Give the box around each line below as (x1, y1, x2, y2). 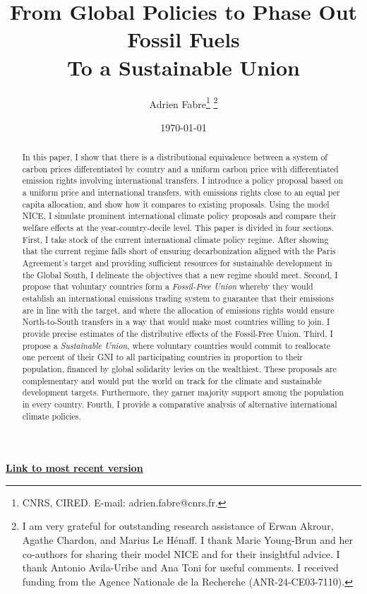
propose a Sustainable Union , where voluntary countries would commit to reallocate (22, 339, 331, 351)
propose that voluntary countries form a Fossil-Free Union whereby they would (22, 280, 313, 292)
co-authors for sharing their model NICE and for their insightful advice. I (22, 546, 340, 561)
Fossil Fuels (127, 25, 240, 54)
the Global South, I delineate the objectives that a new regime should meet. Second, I (22, 268, 338, 280)
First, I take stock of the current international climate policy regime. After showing (22, 233, 329, 245)
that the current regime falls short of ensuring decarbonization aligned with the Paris (22, 245, 336, 257)
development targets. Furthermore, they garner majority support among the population (22, 386, 344, 398)
